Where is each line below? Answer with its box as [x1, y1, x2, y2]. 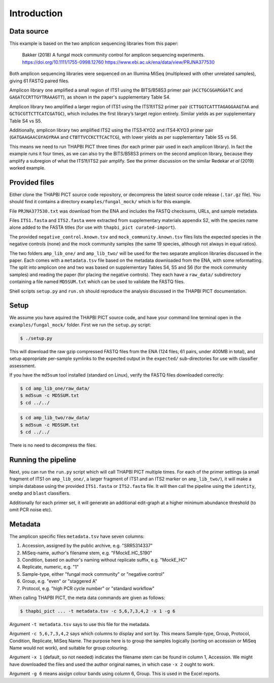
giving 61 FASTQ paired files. [9, 78, 70, 84]
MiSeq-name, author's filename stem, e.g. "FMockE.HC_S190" [22, 549, 152, 556]
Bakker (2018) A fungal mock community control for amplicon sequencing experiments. [22, 52, 205, 58]
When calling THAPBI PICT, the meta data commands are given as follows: [9, 595, 165, 601]
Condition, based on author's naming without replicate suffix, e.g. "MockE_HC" [22, 557, 188, 563]
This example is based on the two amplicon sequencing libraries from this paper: [9, 41, 179, 47]
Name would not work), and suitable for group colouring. [9, 645, 128, 651]
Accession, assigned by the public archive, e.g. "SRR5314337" [22, 543, 153, 549]
